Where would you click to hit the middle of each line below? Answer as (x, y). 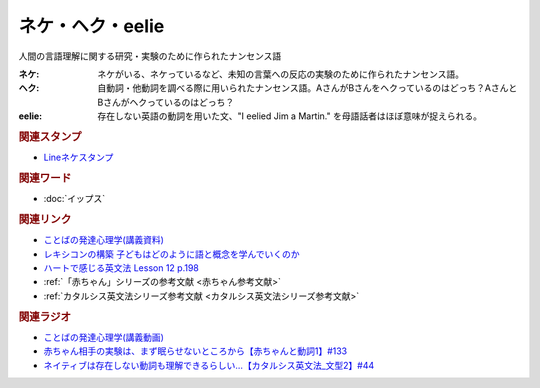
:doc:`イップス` (74, 199)
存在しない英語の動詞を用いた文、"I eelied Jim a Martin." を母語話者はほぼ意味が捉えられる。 (289, 116)
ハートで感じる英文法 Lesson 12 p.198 (121, 268)
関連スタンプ (50, 137)
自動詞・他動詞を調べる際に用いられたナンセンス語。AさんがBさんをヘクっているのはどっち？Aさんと (307, 88)
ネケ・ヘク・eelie (91, 26)
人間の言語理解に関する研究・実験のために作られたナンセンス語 (150, 56)
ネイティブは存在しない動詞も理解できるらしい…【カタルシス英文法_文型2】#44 (209, 365)
